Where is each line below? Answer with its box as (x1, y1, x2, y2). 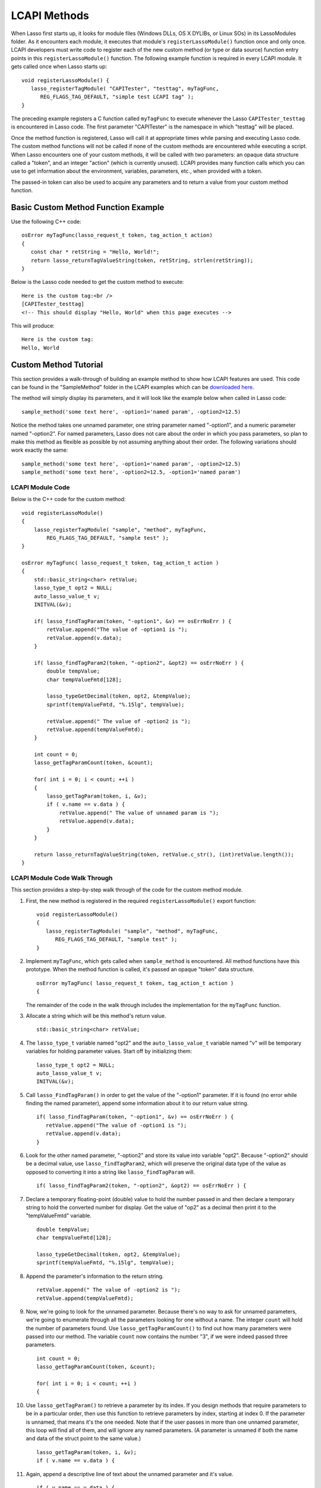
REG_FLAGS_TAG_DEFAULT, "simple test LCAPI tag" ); (40, 93, 194, 101)
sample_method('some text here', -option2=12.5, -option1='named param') (21, 469, 241, 476)
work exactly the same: (11, 446, 68, 454)
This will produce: (11, 322, 55, 329)
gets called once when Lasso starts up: (11, 63, 107, 70)
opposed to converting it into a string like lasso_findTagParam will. (26, 1168, 196, 1176)
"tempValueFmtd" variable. (26, 1212, 92, 1220)
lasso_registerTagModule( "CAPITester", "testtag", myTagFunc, (30, 85, 219, 92)
